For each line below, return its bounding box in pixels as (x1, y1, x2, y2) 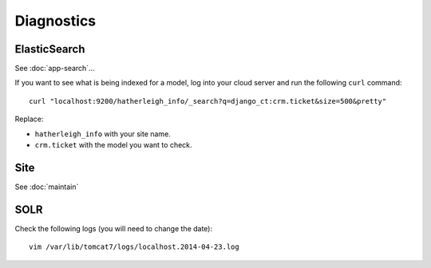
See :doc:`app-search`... (14, 64, 95, 73)
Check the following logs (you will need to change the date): (14, 223, 213, 233)
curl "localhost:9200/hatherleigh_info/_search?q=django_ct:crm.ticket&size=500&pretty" (29, 97, 387, 105)
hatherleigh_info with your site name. (34, 128, 171, 139)
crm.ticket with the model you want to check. (34, 140, 192, 150)
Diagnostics (14, 12, 97, 30)
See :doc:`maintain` (14, 182, 79, 191)
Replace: (14, 114, 44, 124)
